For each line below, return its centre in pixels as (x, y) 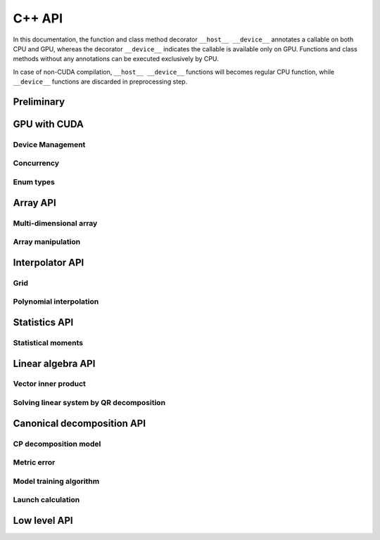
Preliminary (39, 102)
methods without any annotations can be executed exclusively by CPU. (116, 59)
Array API (34, 203)
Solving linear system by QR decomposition (89, 403)
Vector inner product (49, 384)
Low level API (43, 520)
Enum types (34, 182)
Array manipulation (47, 242)
